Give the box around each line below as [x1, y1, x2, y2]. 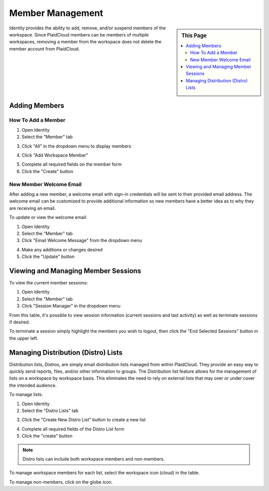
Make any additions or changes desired [21, 246, 103, 252]
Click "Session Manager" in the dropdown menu [21, 303, 121, 309]
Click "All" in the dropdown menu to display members [21, 143, 132, 149]
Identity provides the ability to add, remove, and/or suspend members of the [9, 25, 166, 31]
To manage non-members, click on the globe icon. [9, 479, 113, 485]
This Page [181, 32, 207, 39]
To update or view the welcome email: [9, 215, 87, 221]
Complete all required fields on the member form [21, 161, 122, 167]
